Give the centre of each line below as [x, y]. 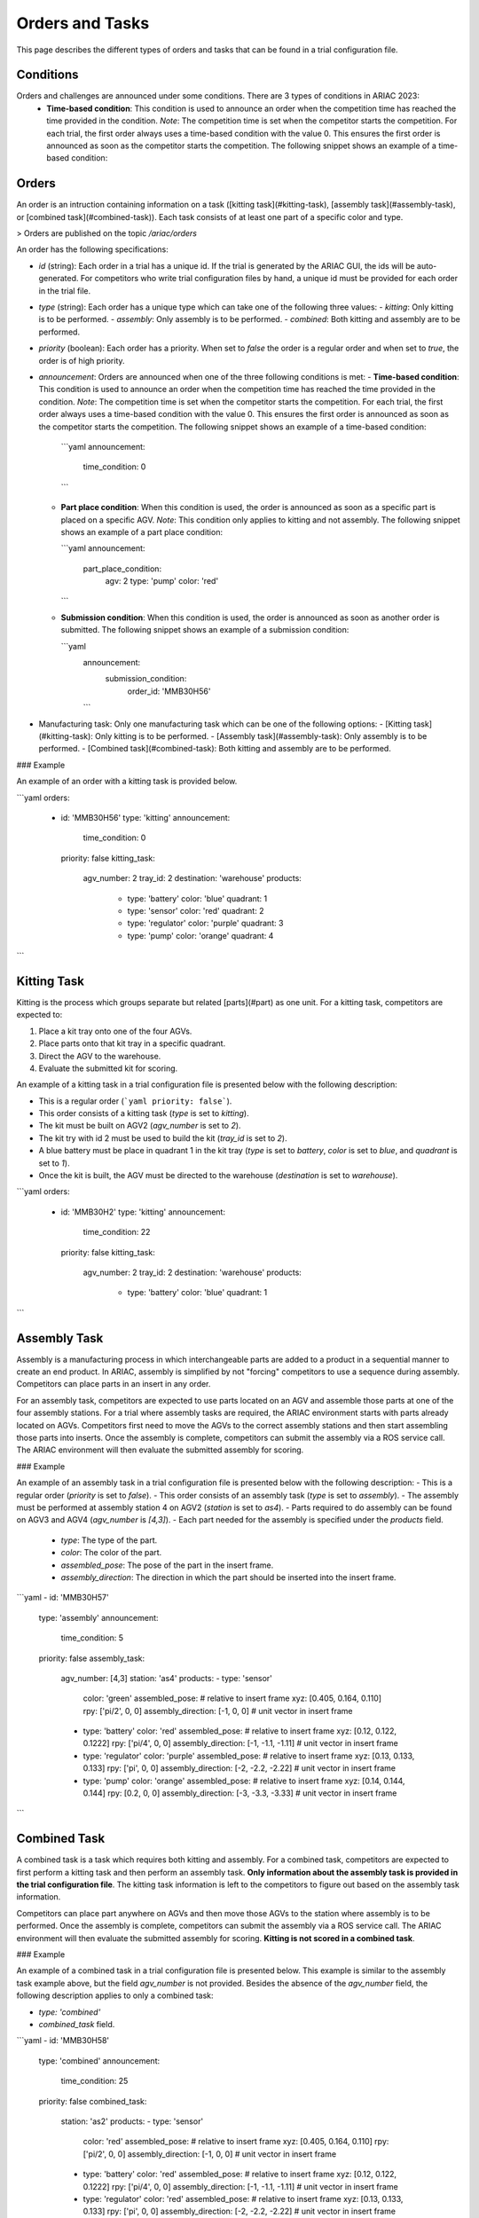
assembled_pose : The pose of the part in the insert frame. [167, 1565]
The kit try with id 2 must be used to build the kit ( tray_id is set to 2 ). [163, 1138]
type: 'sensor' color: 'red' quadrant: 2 [196, 910]
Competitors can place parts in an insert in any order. [114, 1384]
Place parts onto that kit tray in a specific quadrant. [132, 1043]
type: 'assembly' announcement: [98, 1617]
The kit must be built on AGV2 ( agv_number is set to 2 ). [140, 1126]
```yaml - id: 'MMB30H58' [63, 2041]
